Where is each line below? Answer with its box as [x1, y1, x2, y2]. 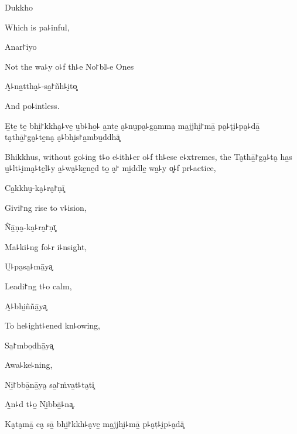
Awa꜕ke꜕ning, [5, 358, 53, 371]
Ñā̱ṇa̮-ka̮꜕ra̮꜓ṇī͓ [5, 221, 56, 233]
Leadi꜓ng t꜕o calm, [5, 279, 72, 292]
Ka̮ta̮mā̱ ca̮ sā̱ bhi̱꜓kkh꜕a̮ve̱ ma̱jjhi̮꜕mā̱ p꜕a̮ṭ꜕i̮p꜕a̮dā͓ [5, 418, 184, 430]
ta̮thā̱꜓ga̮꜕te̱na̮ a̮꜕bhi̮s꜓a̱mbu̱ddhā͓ [5, 131, 120, 143]
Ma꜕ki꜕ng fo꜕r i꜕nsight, [5, 240, 87, 252]
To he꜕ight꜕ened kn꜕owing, [5, 319, 101, 332]
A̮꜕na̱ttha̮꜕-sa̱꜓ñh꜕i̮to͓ [5, 80, 77, 92]
